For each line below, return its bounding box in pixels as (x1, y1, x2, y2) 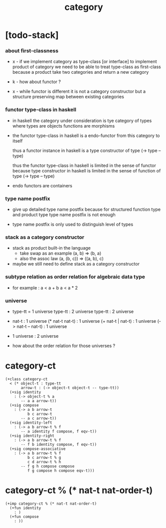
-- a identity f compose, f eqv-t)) (20, 429, 97, 434)
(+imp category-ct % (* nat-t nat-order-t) (5, 501, 97, 506)
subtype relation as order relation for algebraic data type (5, 273, 146, 280)
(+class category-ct (5, 377, 48, 382)
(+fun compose (9, 514, 39, 519)
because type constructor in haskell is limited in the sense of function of (12, 167, 161, 173)
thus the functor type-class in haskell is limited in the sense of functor (12, 162, 156, 168)
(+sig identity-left (9, 420, 52, 425)
